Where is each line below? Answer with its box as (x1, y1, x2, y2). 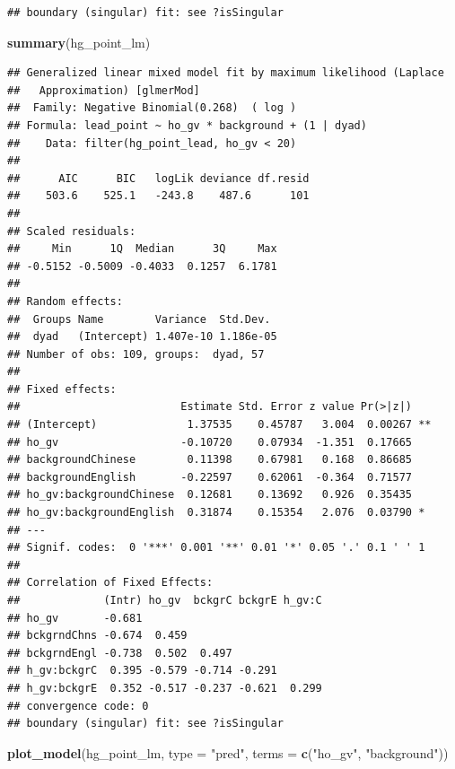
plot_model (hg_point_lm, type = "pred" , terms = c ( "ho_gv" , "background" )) (7, 743, 449, 762)
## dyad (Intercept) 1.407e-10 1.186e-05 (7, 330, 277, 344)
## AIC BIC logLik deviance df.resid (7, 171, 310, 185)
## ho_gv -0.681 (7, 611, 143, 625)
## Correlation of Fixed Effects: (7, 576, 214, 590)
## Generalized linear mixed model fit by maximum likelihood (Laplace (7, 66, 444, 80)
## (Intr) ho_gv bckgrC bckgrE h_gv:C (7, 594, 322, 607)
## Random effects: (7, 294, 123, 308)
